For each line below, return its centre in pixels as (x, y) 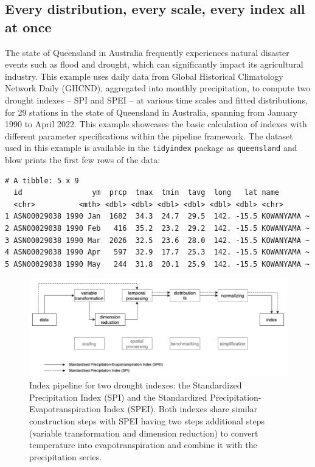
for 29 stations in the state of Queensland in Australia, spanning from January (151, 112)
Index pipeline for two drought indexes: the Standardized (136, 385)
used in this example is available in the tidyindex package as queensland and (151, 148)
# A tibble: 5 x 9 (42, 181)
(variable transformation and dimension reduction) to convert (144, 433)
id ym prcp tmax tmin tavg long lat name (147, 193)
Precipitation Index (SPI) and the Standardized (118, 397)
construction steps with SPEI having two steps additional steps (147, 421)
